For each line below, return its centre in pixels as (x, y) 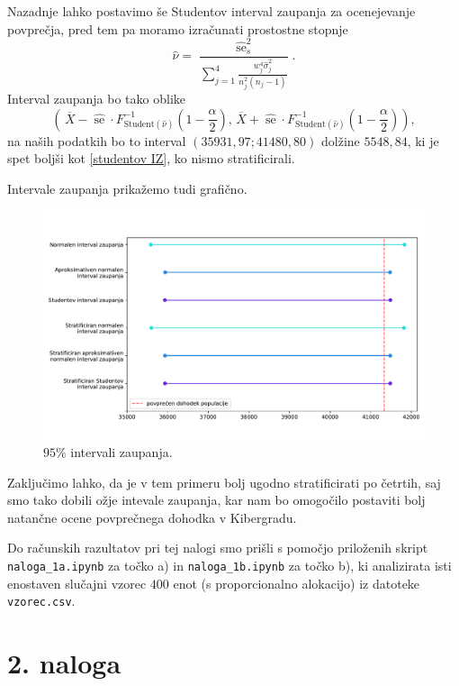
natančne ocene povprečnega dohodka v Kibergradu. (152, 517)
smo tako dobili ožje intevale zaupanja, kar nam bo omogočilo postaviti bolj (216, 500)
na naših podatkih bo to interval (97, 140)
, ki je (423, 140)
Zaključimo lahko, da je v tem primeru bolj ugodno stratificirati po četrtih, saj (224, 482)
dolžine (340, 140)
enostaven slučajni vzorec (77, 583)
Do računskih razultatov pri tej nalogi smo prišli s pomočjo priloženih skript (218, 548)
